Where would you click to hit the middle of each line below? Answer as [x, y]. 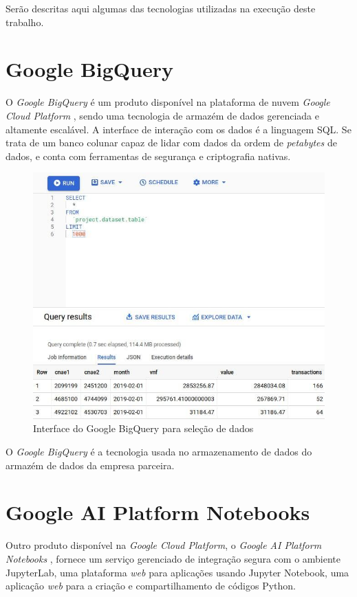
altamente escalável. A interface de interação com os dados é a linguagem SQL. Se [178, 129]
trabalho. [25, 22]
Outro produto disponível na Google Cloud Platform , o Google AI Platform [164, 545]
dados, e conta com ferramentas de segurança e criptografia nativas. [148, 156]
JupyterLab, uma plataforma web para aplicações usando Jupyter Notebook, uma [177, 572]
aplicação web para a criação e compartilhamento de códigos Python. [151, 586]
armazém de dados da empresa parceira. [90, 465]
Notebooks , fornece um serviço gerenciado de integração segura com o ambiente [173, 558]
